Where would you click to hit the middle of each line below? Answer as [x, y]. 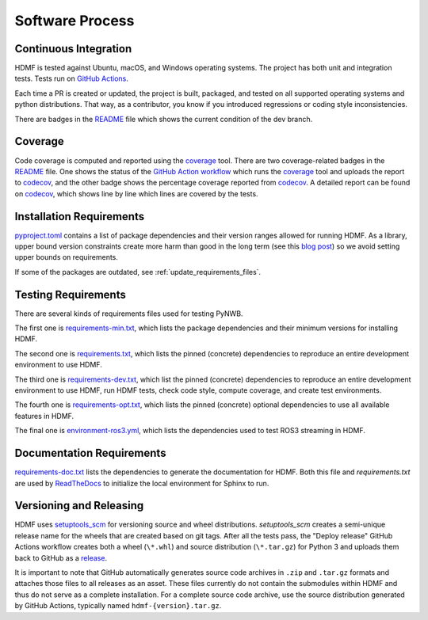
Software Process [75, 21]
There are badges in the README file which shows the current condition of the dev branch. [164, 119]
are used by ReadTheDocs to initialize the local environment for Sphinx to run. [142, 483]
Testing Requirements [70, 294]
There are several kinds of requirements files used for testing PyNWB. [129, 314]
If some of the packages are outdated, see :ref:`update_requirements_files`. [138, 272]
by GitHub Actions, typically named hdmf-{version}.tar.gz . [118, 606]
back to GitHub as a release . [61, 557]
